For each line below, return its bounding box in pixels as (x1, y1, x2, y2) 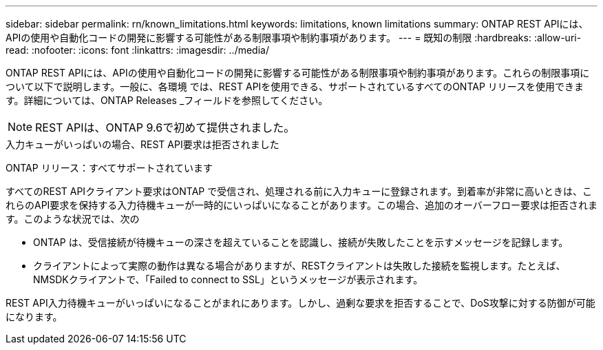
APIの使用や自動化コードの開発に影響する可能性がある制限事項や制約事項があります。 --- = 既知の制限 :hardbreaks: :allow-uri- (6, 32, 582, 43)
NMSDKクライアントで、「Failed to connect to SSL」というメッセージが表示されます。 (33, 274, 423, 285)
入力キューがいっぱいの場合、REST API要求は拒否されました (6, 138, 279, 150)
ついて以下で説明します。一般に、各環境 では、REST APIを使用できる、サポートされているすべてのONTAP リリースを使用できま (6, 81, 584, 92)
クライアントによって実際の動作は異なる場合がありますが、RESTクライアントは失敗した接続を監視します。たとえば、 (33, 260, 566, 271)
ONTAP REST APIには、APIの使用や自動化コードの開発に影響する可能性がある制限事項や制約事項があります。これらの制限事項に (6, 67, 590, 79)
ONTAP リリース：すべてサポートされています (6, 162, 213, 174)
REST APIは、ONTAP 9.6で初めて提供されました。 (35, 121, 295, 134)
